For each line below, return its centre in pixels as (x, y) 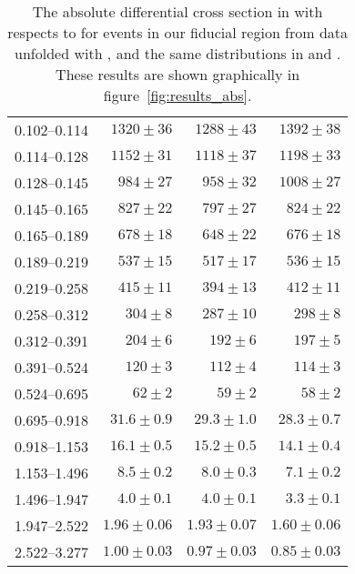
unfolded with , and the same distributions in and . (178, 53)
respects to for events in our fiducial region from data (178, 32)
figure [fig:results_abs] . (177, 95)
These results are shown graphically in (178, 74)
